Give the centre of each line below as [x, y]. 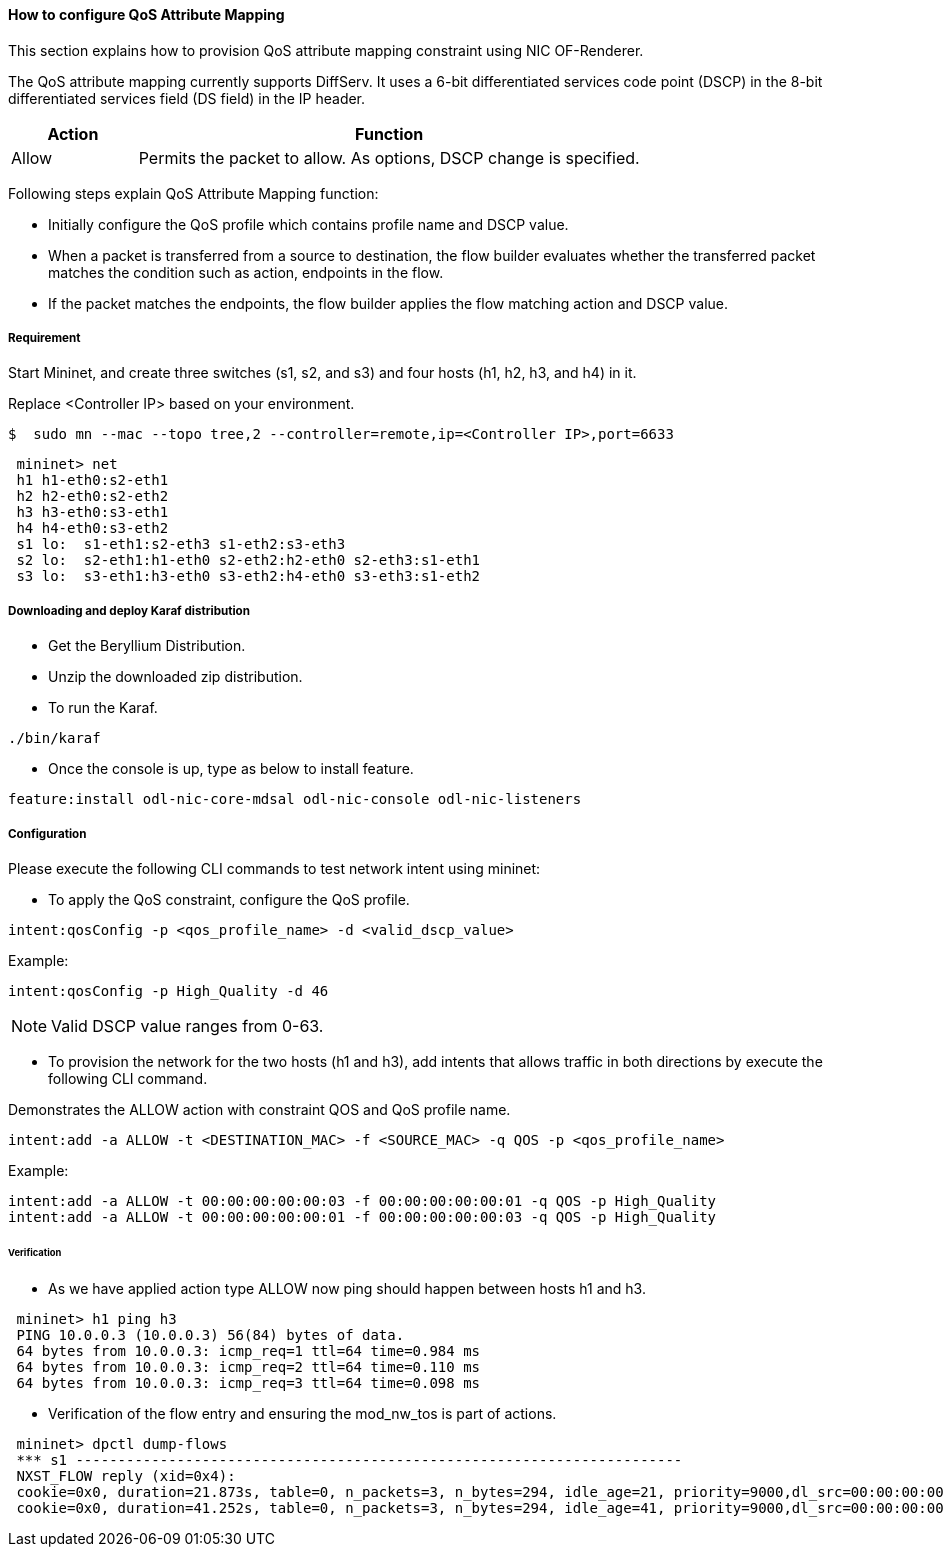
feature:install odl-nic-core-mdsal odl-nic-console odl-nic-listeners [295, 799]
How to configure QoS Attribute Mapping [146, 14]
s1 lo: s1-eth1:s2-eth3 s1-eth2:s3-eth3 [181, 544]
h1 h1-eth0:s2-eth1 [92, 480]
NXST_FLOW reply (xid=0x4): [126, 1475]
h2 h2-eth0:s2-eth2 [92, 496]
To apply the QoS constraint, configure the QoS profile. [229, 899]
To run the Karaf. [103, 708]
